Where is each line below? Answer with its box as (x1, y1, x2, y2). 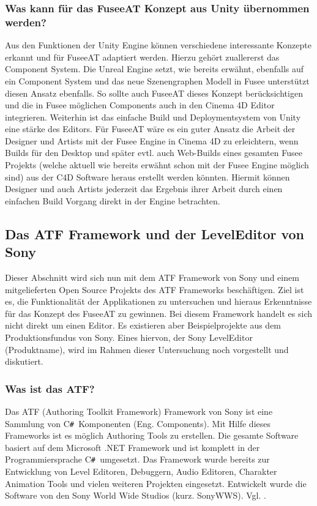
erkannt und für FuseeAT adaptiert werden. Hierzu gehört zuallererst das (5, 50, 280, 63)
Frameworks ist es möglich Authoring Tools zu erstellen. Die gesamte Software (5, 429, 299, 442)
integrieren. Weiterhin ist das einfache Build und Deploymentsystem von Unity (5, 110, 301, 123)
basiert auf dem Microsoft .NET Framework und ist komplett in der (5, 441, 260, 453)
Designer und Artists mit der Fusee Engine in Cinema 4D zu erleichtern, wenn (5, 134, 299, 147)
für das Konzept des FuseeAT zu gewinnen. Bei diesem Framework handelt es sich (5, 307, 312, 319)
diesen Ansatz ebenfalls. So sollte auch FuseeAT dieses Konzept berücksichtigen (5, 86, 303, 99)
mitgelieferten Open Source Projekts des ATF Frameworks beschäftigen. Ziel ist (5, 283, 304, 296)
